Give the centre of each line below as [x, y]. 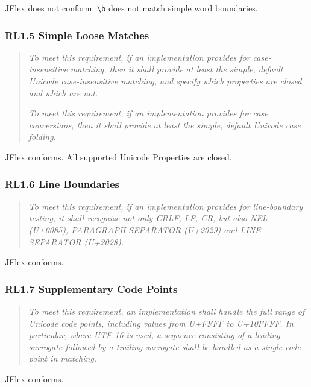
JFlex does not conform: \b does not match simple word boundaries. [131, 8]
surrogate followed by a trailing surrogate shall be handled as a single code [165, 346]
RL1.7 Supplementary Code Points [91, 288]
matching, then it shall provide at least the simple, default [177, 69]
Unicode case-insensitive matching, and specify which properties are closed [165, 81]
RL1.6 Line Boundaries [62, 184]
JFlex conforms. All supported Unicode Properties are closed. [118, 157]
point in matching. [63, 358]
